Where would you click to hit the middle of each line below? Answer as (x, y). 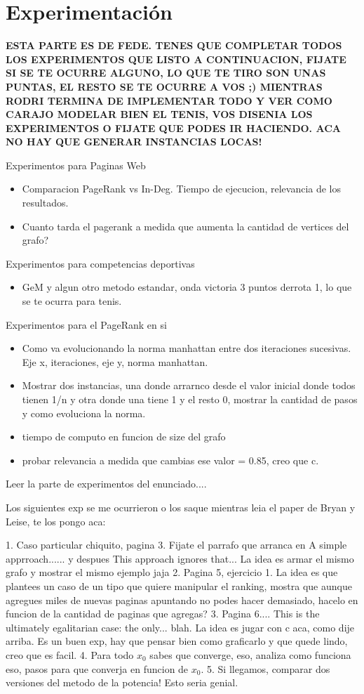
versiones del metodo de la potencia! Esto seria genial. (122, 682)
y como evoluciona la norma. (84, 413)
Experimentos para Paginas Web (76, 165)
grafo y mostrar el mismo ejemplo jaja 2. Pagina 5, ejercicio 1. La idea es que (172, 572)
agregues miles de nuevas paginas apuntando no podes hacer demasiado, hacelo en (182, 600)
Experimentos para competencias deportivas (100, 263)
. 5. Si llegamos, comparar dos (265, 668)
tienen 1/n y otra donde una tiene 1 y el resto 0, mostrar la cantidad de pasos (190, 399)
